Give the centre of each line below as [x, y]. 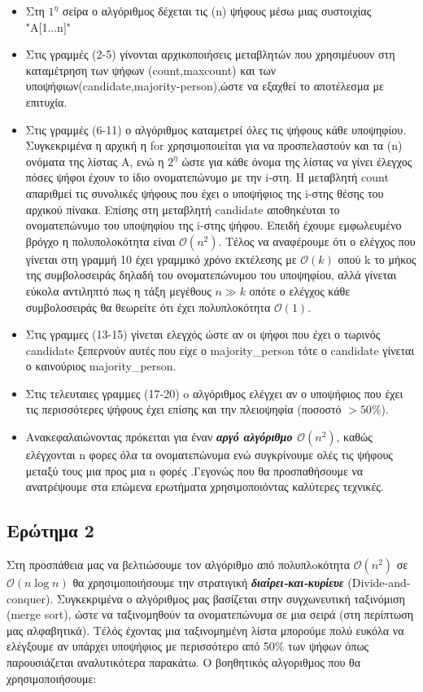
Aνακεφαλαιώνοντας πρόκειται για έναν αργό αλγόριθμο [159, 437]
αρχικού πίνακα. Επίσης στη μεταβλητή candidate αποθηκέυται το [183, 209]
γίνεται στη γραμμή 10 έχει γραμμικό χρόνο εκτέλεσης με [161, 258]
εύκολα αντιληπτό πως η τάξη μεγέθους [118, 290]
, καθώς [354, 437]
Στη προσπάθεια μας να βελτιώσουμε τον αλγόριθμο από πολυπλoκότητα [179, 565]
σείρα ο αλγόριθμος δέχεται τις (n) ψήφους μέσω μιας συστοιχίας [217, 11]
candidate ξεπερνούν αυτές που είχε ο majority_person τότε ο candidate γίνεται [220, 350]
